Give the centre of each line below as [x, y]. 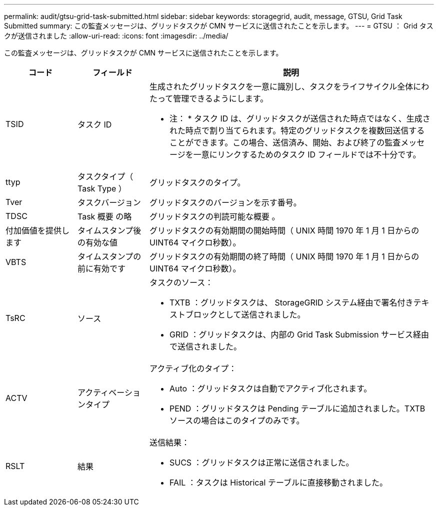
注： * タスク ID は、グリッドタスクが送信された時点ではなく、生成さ [300, 118]
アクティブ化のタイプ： [193, 368]
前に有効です [101, 268]
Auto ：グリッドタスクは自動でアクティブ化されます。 [270, 388]
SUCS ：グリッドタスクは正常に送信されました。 [261, 462]
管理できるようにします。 [221, 98]
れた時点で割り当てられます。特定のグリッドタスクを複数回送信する [297, 130]
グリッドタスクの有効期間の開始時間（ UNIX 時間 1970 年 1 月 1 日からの [284, 230]
